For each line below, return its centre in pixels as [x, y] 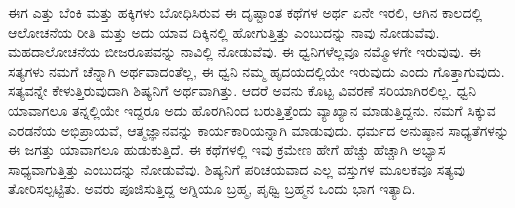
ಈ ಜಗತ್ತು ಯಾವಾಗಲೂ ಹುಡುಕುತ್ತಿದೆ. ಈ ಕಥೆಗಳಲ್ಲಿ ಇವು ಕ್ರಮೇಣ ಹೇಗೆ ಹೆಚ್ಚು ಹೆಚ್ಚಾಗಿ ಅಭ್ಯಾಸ [227, 149]
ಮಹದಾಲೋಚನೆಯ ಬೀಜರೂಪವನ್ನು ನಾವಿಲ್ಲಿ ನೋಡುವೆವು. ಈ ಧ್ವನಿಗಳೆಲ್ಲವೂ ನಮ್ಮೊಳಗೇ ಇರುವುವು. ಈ [244, 51]
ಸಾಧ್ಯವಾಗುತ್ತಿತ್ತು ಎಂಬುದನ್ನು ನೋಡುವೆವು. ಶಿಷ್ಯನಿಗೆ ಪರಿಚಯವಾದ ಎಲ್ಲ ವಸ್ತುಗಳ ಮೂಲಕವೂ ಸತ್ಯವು [236, 168]
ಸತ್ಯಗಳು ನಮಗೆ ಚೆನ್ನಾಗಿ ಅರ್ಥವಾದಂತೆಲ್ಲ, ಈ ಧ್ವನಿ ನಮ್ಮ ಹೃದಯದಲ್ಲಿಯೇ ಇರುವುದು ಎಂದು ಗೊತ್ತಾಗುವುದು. [256, 70]
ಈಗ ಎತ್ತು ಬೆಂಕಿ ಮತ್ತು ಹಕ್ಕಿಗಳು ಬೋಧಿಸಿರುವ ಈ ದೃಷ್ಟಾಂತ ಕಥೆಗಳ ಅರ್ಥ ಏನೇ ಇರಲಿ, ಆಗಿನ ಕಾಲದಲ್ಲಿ [245, 12]
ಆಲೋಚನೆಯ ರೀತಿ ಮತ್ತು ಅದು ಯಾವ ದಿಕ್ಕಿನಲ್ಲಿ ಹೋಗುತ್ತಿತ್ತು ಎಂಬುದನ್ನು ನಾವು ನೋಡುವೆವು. [224, 31]
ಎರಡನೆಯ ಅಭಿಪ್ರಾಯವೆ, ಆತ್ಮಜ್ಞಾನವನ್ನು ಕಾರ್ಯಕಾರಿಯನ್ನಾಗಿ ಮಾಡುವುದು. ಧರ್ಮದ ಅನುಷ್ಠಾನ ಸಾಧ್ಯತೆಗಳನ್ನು [259, 129]
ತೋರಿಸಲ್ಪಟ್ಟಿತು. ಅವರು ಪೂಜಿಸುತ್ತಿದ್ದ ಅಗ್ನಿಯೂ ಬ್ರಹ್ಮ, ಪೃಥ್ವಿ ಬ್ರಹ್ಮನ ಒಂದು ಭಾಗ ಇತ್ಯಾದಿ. [212, 188]
